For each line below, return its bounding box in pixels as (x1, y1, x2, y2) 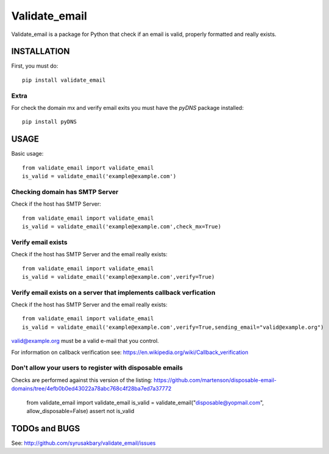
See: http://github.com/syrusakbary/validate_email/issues (11, 439, 156, 447)
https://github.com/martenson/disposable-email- (153, 376, 277, 384)
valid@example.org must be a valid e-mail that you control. (11, 337, 160, 345)
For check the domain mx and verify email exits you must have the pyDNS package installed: (11, 104, 244, 111)
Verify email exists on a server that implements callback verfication (11, 288, 216, 297)
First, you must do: (11, 62, 58, 70)
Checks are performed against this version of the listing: (11, 376, 152, 384)
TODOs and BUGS (11, 423, 80, 433)
